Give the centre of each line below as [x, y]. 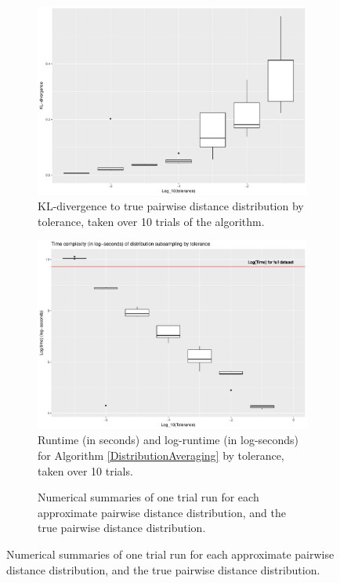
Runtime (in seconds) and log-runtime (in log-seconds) [168, 440]
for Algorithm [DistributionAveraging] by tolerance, [161, 455]
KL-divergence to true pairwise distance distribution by [171, 206]
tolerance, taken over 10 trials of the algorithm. [151, 221]
